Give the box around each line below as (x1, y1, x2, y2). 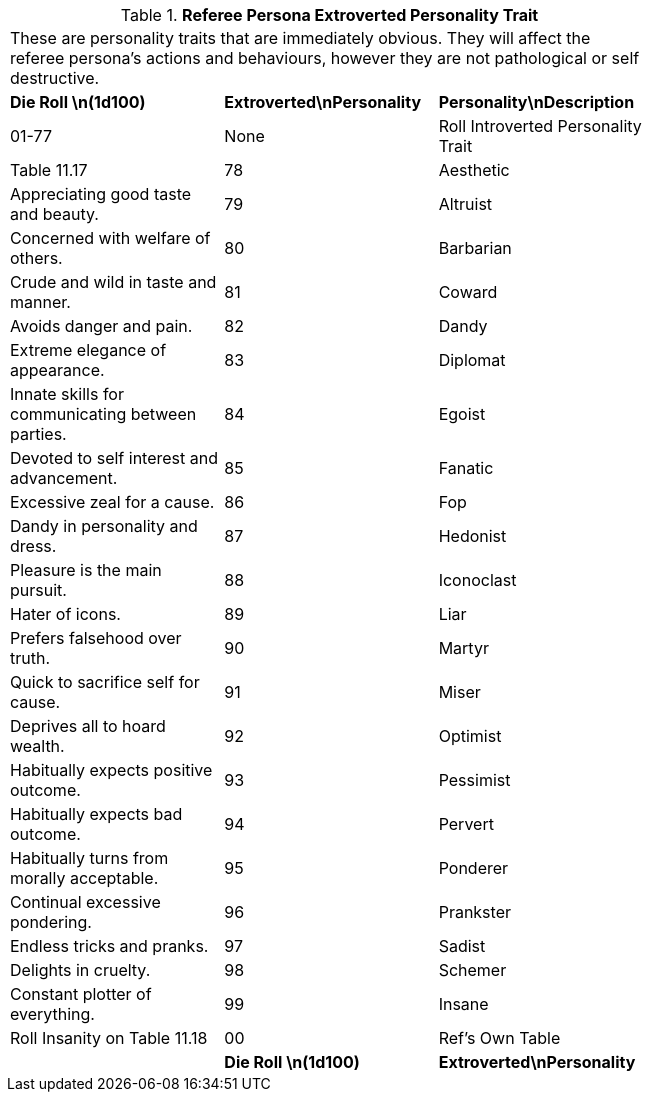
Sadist (438, 936, 486, 956)
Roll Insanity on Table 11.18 (10, 1028, 208, 1048)
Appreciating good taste (10, 184, 192, 204)
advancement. (10, 468, 118, 488)
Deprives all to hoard (10, 716, 166, 736)
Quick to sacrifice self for (10, 672, 200, 692)
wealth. (10, 736, 65, 756)
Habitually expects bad (10, 804, 183, 824)
